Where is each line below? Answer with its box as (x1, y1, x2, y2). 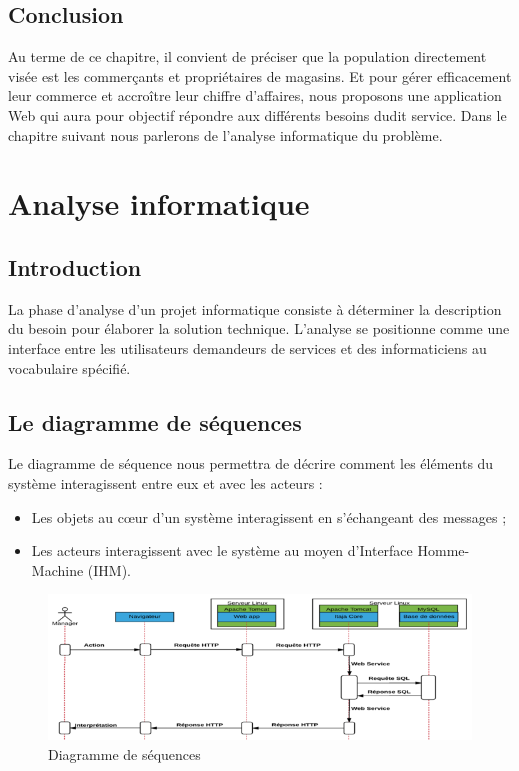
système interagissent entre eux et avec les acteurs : (8, 472, 323, 493)
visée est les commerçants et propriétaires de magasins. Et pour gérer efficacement (8, 65, 512, 86)
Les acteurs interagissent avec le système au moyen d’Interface (31, 540, 413, 561)
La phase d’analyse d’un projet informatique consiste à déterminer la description (8, 298, 502, 319)
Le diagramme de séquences (8, 406, 302, 437)
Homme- (417, 540, 470, 561)
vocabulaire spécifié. (8, 357, 131, 378)
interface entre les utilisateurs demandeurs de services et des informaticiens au (8, 337, 487, 358)
